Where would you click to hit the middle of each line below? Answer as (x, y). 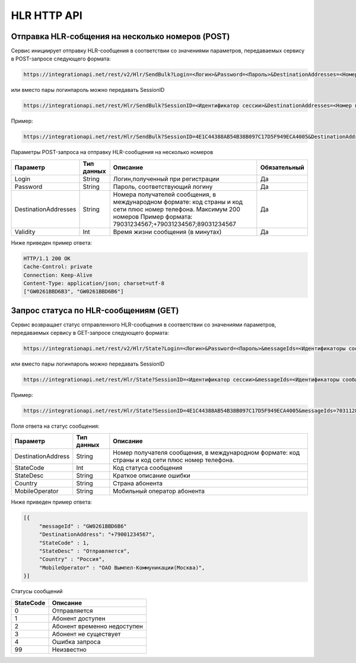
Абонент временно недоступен (98, 626)
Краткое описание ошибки (152, 476)
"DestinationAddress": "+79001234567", (97, 534)
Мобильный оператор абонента (159, 491)
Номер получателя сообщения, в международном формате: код (206, 453)
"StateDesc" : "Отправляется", (85, 551)
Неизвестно (69, 649)
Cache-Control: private (58, 267)
